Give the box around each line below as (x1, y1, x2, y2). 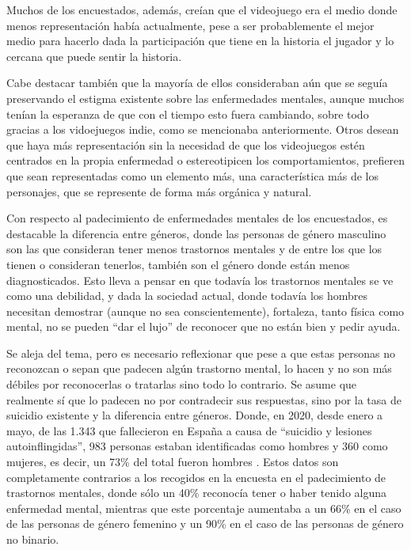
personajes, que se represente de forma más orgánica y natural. (6, 183, 312, 199)
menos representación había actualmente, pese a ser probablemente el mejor (6, 17, 375, 33)
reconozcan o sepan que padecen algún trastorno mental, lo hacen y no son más (6, 360, 392, 377)
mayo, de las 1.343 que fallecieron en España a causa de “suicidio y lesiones (6, 422, 372, 438)
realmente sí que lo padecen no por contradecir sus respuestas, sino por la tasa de (6, 391, 401, 408)
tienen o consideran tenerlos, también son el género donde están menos (6, 256, 350, 272)
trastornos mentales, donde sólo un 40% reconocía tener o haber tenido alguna (6, 484, 387, 501)
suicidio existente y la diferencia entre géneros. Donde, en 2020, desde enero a (6, 407, 383, 423)
